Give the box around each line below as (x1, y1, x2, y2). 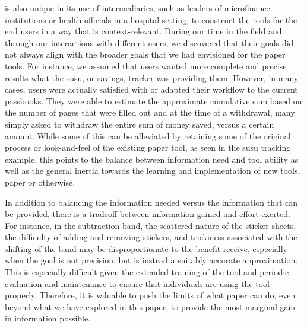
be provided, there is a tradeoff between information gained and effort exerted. (5, 208, 290, 220)
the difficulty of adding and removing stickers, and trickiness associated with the (5, 231, 297, 243)
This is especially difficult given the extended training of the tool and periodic (5, 266, 289, 278)
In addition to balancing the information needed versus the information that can (5, 196, 298, 208)
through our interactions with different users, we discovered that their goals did (5, 36, 294, 49)
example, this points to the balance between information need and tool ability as (5, 152, 299, 165)
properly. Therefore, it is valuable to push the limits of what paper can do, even (5, 289, 296, 301)
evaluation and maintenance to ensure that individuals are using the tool (5, 277, 270, 289)
